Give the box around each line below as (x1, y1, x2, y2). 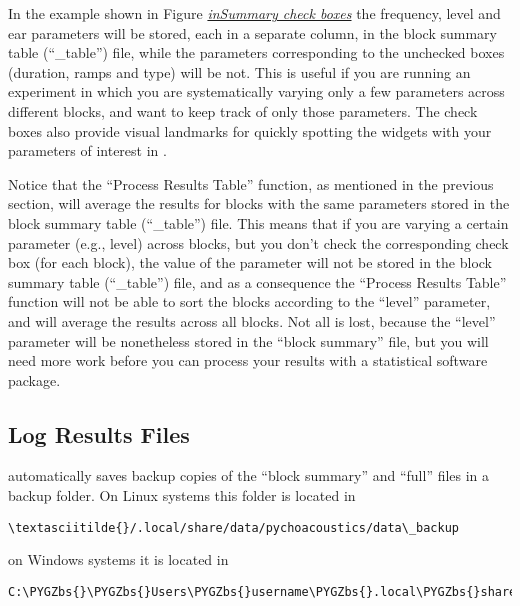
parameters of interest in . (8, 140, 167, 161)
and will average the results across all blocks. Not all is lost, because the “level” (8, 310, 496, 331)
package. (8, 369, 61, 390)
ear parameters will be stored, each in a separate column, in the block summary (8, 22, 497, 43)
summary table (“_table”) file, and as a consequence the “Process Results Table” (8, 271, 507, 292)
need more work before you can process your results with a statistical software (8, 350, 488, 371)
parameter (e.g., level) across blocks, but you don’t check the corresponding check (8, 232, 509, 253)
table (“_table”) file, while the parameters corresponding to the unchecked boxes (8, 42, 505, 63)
